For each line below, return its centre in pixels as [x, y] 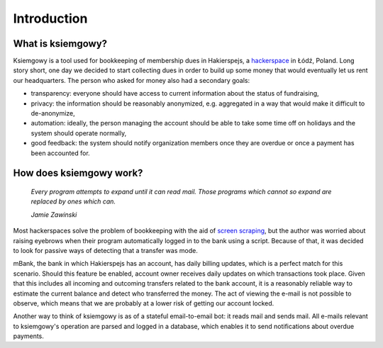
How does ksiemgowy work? [78, 173]
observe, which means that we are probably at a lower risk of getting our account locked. [144, 303]
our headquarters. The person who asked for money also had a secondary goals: [132, 80]
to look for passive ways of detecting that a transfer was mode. [105, 250]
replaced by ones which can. [73, 201]
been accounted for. [60, 153]
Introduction [50, 18]
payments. [28, 336]
